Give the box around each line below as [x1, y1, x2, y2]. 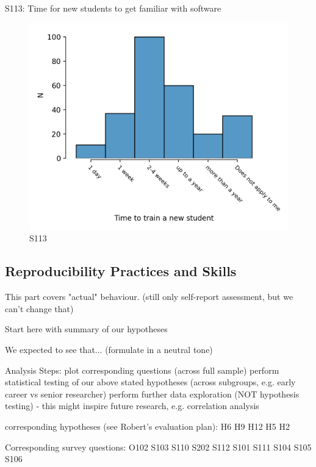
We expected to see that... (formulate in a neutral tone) [5, 343, 213, 355]
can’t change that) [5, 302, 74, 315]
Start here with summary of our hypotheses [5, 323, 168, 335]
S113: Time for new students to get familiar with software [5, 2, 221, 14]
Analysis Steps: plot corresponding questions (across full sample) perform [5, 363, 279, 376]
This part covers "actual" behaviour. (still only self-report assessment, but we [5, 290, 293, 303]
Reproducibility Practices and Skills [5, 262, 237, 280]
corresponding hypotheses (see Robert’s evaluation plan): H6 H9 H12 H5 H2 [5, 419, 290, 432]
